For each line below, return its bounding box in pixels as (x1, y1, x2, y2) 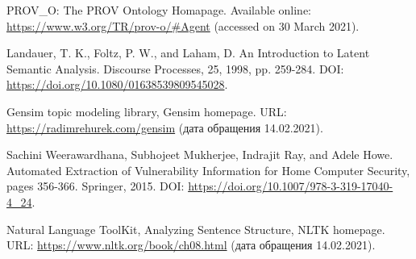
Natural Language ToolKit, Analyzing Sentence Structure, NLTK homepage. (6, 220, 385, 237)
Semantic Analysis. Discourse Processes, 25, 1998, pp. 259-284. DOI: (6, 60, 344, 77)
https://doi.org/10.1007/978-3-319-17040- (188, 178, 393, 194)
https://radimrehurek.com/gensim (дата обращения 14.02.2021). (6, 119, 323, 136)
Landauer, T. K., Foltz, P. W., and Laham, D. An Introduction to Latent (6, 44, 370, 61)
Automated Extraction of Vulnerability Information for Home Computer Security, (6, 161, 410, 178)
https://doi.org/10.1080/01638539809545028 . (6, 76, 228, 93)
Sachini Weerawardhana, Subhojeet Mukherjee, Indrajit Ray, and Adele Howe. (6, 146, 393, 163)
